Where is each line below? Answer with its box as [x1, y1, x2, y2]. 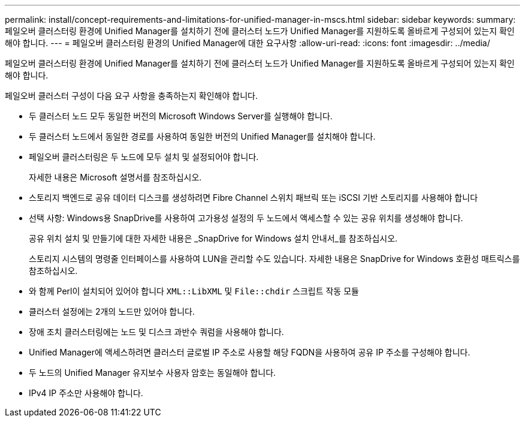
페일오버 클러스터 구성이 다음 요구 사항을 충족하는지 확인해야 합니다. [5, 91, 258, 101]
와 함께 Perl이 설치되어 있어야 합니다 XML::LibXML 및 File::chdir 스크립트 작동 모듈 [29, 286, 359, 296]
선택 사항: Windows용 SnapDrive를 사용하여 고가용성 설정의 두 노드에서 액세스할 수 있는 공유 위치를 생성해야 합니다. [29, 213, 463, 223]
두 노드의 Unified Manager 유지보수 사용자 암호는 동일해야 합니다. [29, 367, 276, 378]
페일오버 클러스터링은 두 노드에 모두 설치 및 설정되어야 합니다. [29, 152, 259, 162]
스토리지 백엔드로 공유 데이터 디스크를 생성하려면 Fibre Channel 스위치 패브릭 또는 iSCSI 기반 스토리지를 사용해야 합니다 [29, 192, 478, 203]
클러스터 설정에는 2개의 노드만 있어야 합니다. [29, 306, 195, 316]
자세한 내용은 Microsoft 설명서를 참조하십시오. [29, 172, 202, 182]
